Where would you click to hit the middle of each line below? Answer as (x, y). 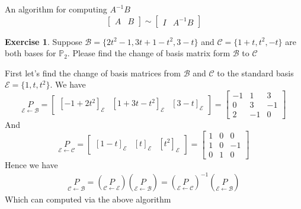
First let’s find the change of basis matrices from (93, 73)
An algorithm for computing (56, 9)
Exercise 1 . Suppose (44, 41)
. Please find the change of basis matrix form (149, 53)
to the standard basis (255, 73)
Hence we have (31, 164)
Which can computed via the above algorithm (88, 199)
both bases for (31, 53)
